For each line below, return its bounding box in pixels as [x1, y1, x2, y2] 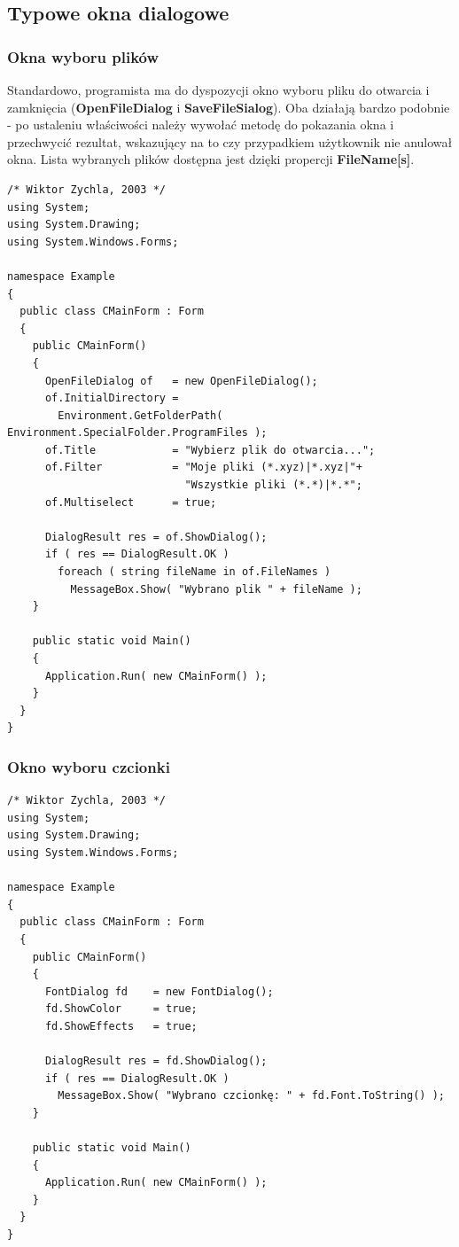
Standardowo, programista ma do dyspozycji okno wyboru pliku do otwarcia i [7, 81, 430, 98]
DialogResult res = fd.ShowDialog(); [44, 1055, 268, 1068]
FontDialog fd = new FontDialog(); [44, 985, 274, 998]
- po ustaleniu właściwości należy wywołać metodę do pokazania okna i [7, 115, 394, 134]
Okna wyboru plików [7, 45, 159, 67]
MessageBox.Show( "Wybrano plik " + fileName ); [70, 582, 362, 596]
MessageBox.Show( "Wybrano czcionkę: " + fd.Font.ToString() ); [58, 1089, 445, 1103]
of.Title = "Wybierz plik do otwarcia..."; [44, 443, 376, 456]
